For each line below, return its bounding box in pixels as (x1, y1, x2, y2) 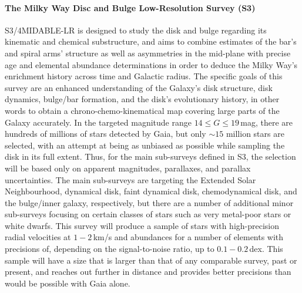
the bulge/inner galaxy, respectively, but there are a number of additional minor (5, 196, 294, 208)
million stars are (226, 127, 284, 140)
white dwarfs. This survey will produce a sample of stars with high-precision (5, 219, 280, 231)
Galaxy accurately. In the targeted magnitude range (5, 116, 192, 128)
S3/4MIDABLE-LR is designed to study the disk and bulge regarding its (5, 23, 267, 36)
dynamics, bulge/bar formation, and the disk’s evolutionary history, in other (5, 93, 280, 105)
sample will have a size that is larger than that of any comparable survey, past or (5, 254, 297, 266)
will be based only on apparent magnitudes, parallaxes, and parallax (5, 161, 251, 174)
